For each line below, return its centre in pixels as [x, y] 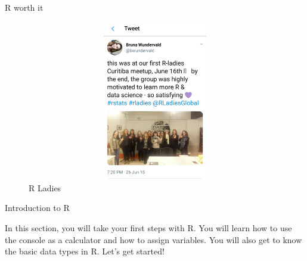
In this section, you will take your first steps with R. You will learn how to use [148, 227]
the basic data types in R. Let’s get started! [85, 251]
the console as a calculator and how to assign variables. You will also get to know [153, 239]
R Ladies [45, 187]
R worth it [24, 7]
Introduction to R [37, 208]
